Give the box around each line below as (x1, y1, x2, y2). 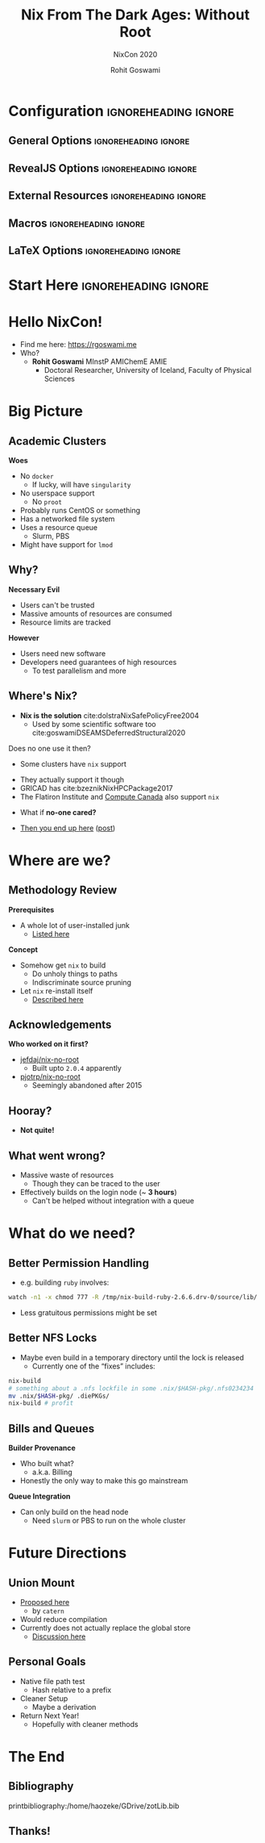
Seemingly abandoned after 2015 (31, 1080, 143, 1090)
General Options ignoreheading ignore (8, 134, 190, 148)
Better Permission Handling (8, 1256, 149, 1270)
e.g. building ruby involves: (19, 1277, 110, 1288)
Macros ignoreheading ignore (8, 216, 145, 230)
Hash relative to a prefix (31, 1685, 112, 1695)
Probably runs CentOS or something (19, 506, 141, 516)
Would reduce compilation (19, 1615, 108, 1624)
